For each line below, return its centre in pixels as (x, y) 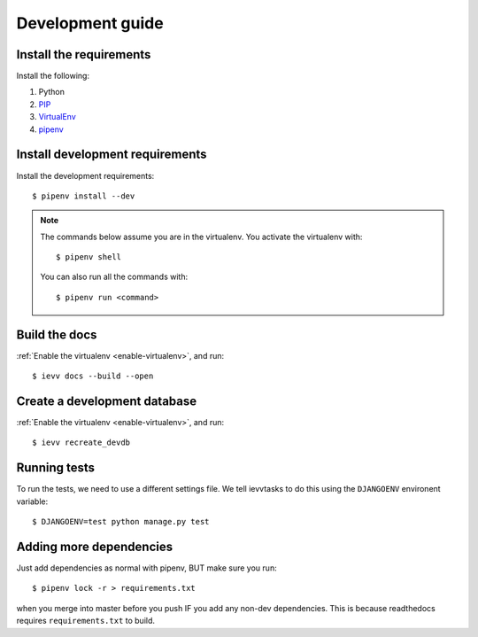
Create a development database (107, 401)
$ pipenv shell (89, 257)
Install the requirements (84, 54)
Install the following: (53, 76)
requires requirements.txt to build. (85, 621)
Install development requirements (112, 155)
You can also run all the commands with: (114, 277)
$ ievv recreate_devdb (81, 443)
